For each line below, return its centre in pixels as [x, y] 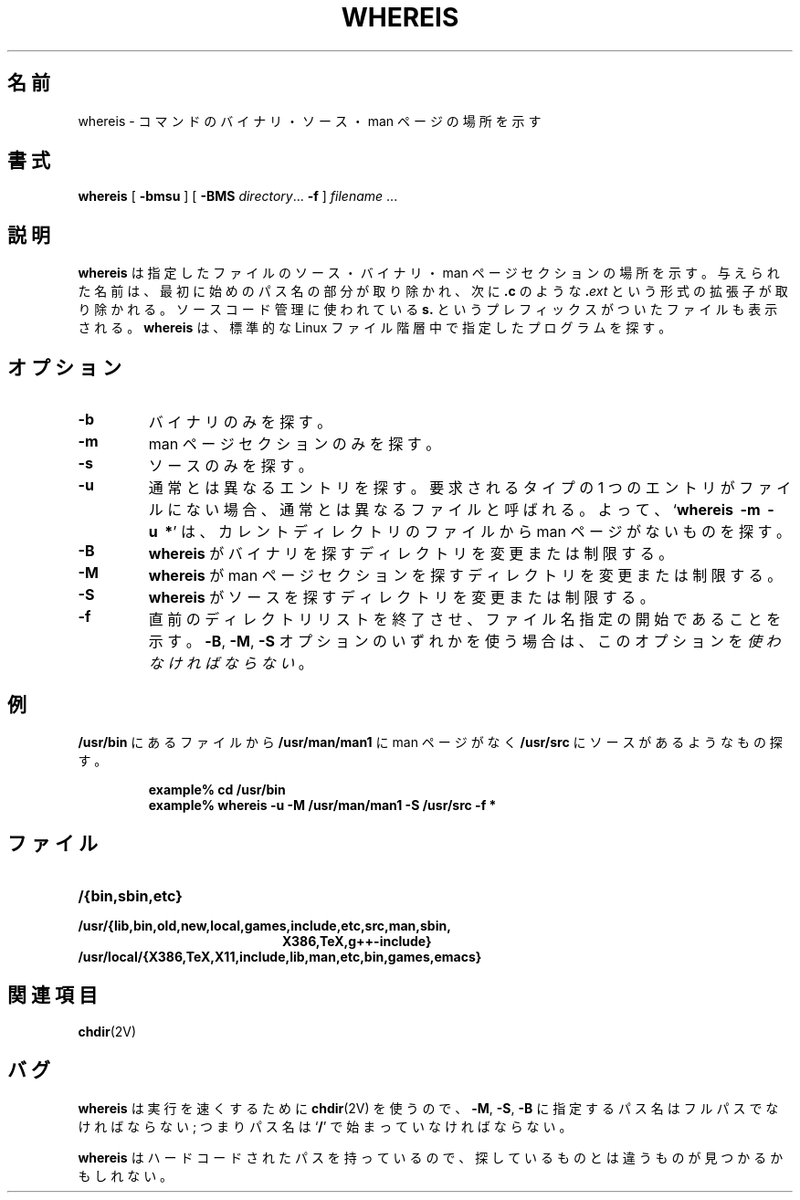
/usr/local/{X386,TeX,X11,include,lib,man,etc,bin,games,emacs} [280, 956]
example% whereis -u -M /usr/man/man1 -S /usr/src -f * [322, 805]
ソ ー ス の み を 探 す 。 [231, 466]
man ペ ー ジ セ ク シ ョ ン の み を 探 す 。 [295, 444]
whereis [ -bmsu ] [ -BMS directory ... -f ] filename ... [238, 196]
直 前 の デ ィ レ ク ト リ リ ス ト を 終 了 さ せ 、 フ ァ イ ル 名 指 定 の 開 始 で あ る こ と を [465, 620]
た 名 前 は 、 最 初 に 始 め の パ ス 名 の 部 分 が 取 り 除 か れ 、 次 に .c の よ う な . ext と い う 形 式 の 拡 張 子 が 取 [433, 291]
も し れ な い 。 [126, 1175]
